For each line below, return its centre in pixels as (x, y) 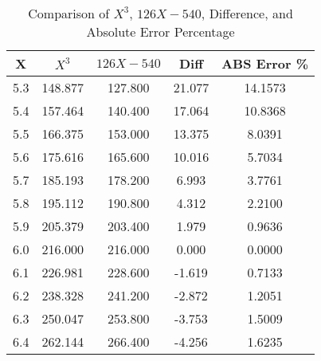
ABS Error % (265, 63)
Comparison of (69, 13)
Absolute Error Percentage (160, 31)
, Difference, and (247, 13)
